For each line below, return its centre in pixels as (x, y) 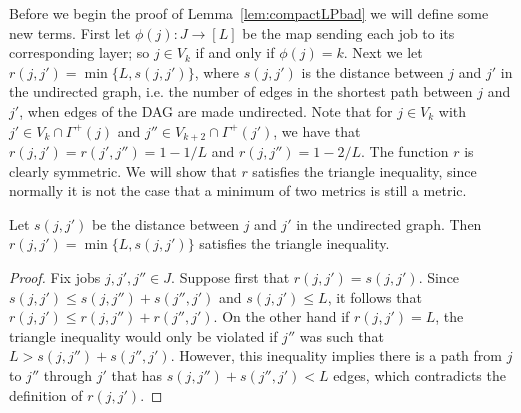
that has (137, 374)
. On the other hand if (281, 316)
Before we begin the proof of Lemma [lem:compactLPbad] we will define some (249, 13)
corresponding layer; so (79, 52)
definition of (46, 394)
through (67, 374)
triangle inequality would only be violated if (143, 335)
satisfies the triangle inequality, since (364, 170)
